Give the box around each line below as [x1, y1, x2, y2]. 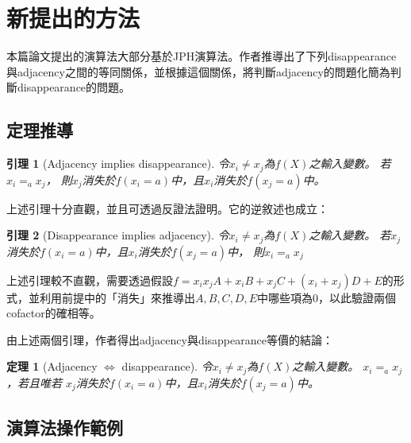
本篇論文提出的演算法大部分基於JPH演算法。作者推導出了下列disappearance [6, 48, 397, 64]
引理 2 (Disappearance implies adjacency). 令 [6, 227, 229, 243]
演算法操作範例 [6, 415, 123, 440]
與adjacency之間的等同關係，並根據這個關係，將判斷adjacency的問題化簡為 [6, 63, 390, 80]
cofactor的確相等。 [6, 305, 101, 321]
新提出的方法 [6, 2, 140, 34]
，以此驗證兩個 [318, 289, 397, 305]
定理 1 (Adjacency [6, 358, 98, 375]
